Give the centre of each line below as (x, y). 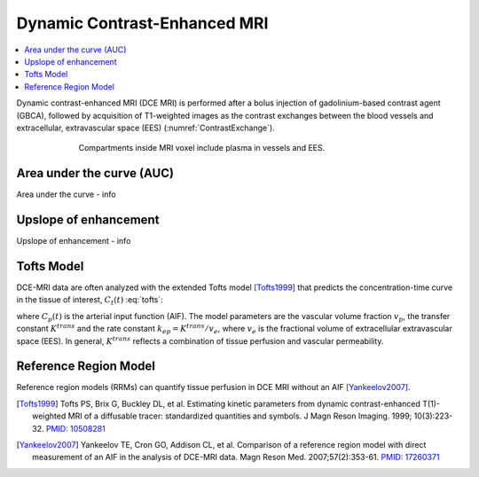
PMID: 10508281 (75, 428)
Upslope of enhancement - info (74, 241)
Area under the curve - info (66, 194)
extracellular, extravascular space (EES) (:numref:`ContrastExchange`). (145, 128)
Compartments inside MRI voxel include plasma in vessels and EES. (202, 148)
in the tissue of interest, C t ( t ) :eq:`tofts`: (90, 301)
